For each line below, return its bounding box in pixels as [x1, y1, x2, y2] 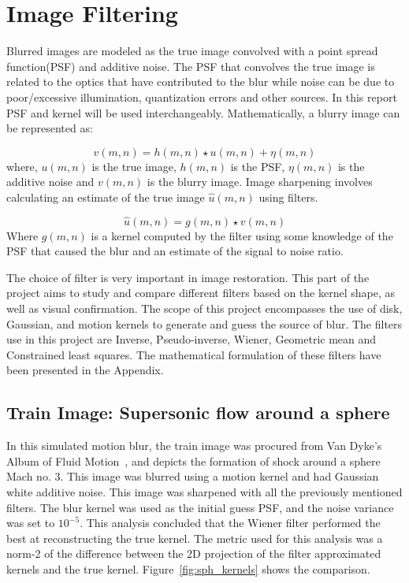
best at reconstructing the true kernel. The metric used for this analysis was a [6, 529, 383, 546]
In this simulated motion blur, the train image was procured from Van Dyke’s [6, 437, 382, 454]
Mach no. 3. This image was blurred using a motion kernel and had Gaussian [6, 468, 379, 485]
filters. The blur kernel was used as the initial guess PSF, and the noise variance [6, 499, 394, 515]
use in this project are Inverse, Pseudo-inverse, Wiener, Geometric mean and [6, 331, 377, 347]
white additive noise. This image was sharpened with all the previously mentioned [6, 484, 403, 500]
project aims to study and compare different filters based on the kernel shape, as [6, 284, 395, 301]
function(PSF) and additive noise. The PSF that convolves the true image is [6, 58, 375, 74]
